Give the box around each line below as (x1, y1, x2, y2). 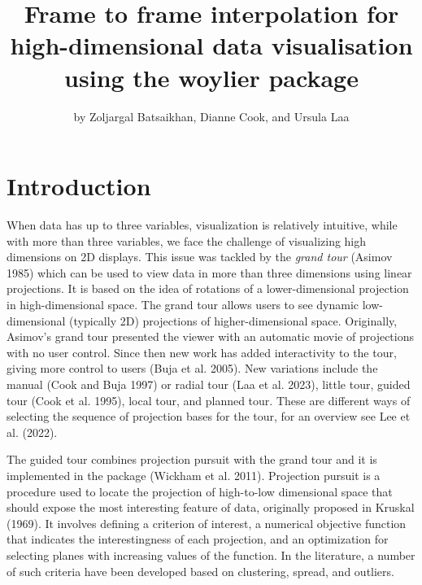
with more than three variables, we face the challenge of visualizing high (7, 232, 367, 249)
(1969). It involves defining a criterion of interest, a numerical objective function (7, 514, 407, 531)
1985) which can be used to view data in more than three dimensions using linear (7, 264, 412, 281)
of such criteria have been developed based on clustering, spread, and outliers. (7, 562, 394, 579)
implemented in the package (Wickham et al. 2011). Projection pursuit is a (7, 466, 381, 483)
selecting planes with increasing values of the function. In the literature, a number (7, 546, 415, 563)
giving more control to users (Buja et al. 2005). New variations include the (7, 360, 378, 377)
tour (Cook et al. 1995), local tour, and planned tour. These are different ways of (7, 391, 411, 408)
